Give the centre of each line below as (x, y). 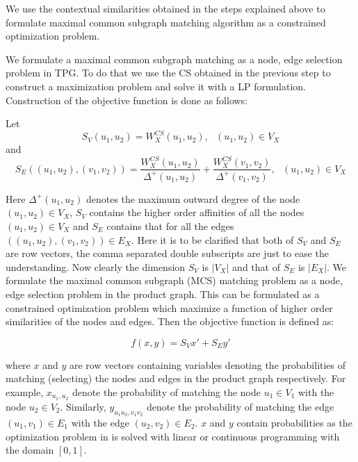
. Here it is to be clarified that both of (212, 239)
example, (25, 391)
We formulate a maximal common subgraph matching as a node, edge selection (174, 59)
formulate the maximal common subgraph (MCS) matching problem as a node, (174, 280)
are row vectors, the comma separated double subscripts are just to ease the (168, 253)
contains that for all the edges (170, 225)
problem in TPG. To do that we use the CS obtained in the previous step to (168, 73)
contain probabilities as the (294, 422)
